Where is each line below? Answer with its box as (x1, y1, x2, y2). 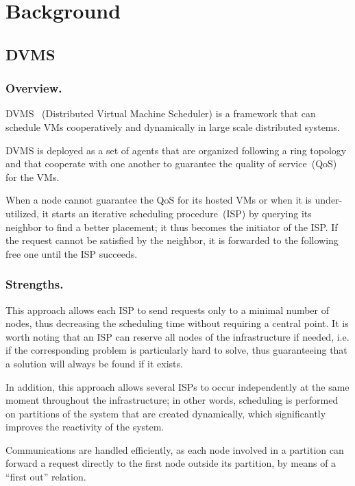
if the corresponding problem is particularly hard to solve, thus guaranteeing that (5, 343, 347, 357)
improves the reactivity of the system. (5, 420, 164, 434)
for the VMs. (5, 169, 60, 184)
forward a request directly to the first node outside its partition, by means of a (5, 456, 336, 470)
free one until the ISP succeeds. (5, 246, 138, 260)
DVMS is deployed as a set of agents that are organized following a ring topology (5, 143, 347, 157)
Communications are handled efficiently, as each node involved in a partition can (5, 442, 344, 457)
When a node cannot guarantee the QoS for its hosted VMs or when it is (5, 193, 312, 207)
